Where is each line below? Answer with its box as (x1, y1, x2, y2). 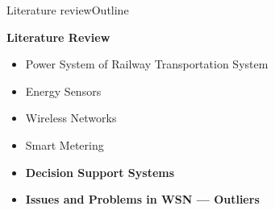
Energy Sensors (25, 82, 102, 99)
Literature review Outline (6, 2, 129, 18)
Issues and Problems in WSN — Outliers (25, 191, 260, 208)
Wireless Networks (25, 109, 117, 126)
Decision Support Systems (25, 163, 175, 180)
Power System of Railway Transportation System (25, 56, 269, 72)
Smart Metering (25, 136, 104, 153)
